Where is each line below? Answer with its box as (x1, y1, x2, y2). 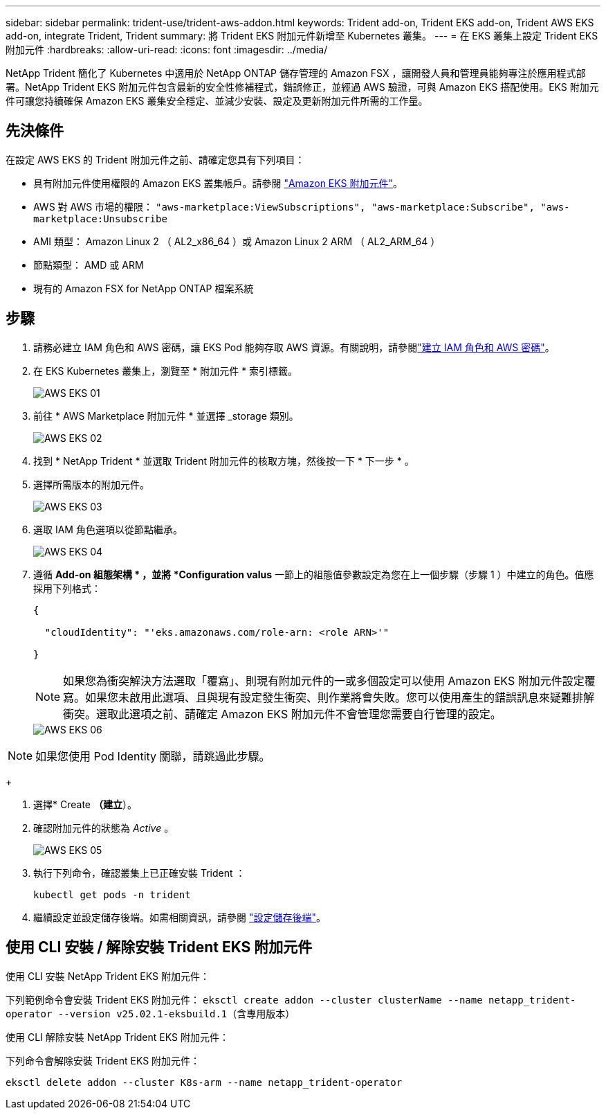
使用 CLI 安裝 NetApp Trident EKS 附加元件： (6, 970, 210, 982)
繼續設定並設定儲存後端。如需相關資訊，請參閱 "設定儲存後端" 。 (33, 911, 326, 923)
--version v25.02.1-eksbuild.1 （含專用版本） (57, 1007, 295, 1019)
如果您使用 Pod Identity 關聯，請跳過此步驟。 (35, 749, 270, 763)
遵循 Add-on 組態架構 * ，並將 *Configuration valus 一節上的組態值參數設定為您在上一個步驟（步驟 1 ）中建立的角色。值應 (33, 568, 594, 580)
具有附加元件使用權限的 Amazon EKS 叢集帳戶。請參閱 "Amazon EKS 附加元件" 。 (33, 177, 403, 189)
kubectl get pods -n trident (33, 889, 191, 900)
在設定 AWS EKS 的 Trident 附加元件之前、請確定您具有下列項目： (6, 153, 305, 166)
